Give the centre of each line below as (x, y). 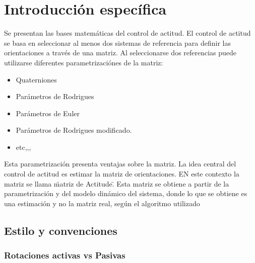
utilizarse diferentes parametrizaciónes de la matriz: (84, 62)
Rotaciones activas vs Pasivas (65, 255)
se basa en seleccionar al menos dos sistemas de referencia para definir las (117, 42)
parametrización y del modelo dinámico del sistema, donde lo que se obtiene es (126, 193)
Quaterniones (36, 79)
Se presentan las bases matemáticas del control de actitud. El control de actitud (127, 33)
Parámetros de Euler (48, 113)
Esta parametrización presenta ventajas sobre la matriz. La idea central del (120, 164)
